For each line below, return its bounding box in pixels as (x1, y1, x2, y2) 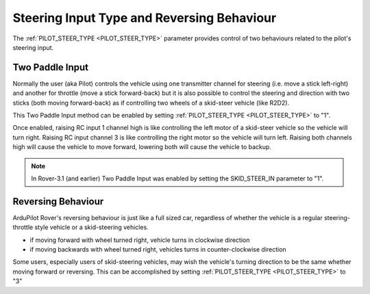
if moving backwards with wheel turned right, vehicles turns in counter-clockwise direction (29, 245, 287, 254)
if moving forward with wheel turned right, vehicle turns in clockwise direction (29, 236, 250, 244)
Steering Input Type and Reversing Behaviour (12, 10, 277, 25)
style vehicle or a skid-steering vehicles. (34, 223, 149, 232)
